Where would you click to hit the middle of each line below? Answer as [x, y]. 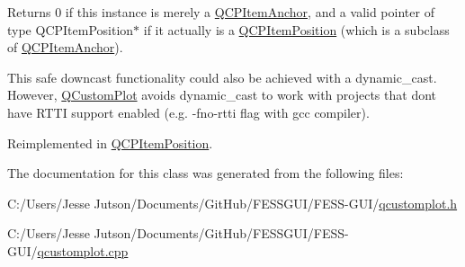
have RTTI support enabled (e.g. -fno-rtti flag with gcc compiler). [188, 112]
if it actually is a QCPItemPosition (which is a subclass [296, 29]
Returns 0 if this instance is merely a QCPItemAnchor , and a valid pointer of [221, 12]
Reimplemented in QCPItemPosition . [110, 142]
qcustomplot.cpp [83, 250]
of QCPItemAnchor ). [65, 47]
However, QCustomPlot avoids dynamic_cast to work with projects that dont [222, 95]
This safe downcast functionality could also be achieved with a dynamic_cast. [222, 77]
